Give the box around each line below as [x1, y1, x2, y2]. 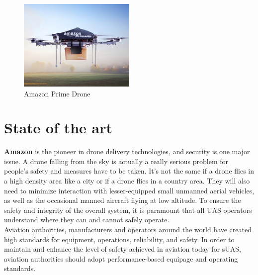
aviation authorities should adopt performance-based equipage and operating [4, 253, 238, 264]
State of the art [4, 117, 113, 138]
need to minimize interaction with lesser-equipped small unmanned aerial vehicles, [4, 185, 255, 195]
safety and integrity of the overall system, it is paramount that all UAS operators [4, 204, 252, 215]
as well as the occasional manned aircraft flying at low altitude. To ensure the [4, 195, 241, 205]
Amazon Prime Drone [24, 88, 90, 98]
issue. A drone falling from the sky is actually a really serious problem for [4, 156, 229, 166]
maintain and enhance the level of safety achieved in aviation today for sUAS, [4, 244, 241, 254]
